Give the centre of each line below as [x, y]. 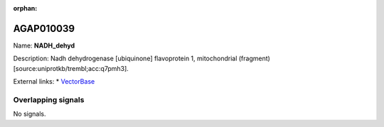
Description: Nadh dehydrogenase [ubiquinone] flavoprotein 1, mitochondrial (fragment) [142, 59]
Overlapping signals [49, 99]
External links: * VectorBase [54, 82]
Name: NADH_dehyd [44, 45]
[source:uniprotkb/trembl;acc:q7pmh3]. [71, 68]
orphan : [25, 8]
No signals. [30, 114]
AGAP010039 [44, 28]
